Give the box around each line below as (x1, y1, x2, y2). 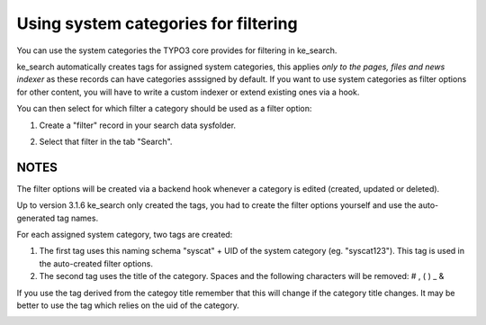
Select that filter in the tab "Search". (39, 136, 173, 147)
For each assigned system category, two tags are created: (16, 229, 233, 239)
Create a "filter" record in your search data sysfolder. (39, 120, 237, 131)
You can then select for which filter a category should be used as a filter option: (16, 104, 312, 114)
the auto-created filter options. (39, 257, 153, 269)
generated (16, 212, 56, 223)
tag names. (57, 212, 99, 223)
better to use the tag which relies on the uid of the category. (16, 300, 240, 311)
